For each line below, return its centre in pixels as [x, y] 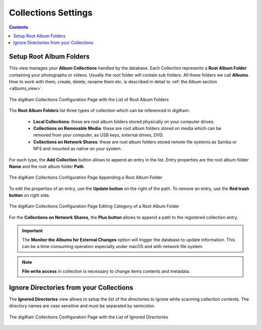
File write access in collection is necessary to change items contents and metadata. [106, 271]
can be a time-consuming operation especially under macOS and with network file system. [113, 247]
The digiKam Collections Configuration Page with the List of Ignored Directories [89, 317]
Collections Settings [51, 13]
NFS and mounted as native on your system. [78, 149]
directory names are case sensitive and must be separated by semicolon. [82, 306]
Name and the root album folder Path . [47, 166]
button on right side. [30, 195]
